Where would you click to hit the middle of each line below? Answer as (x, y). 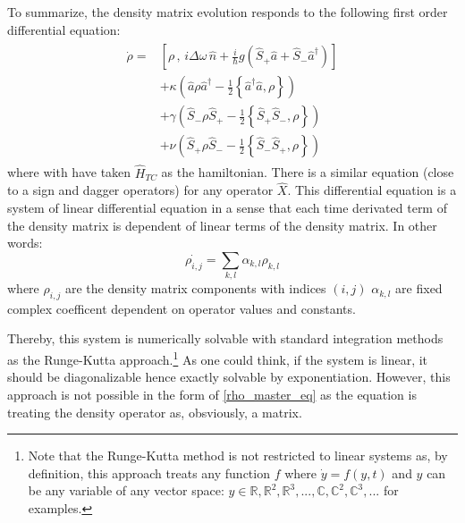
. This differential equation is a (372, 190)
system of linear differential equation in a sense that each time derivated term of (227, 207)
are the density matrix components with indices (196, 288)
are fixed (419, 288)
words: (25, 243)
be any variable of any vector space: (126, 490)
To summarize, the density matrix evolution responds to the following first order (228, 12)
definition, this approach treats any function (149, 472)
